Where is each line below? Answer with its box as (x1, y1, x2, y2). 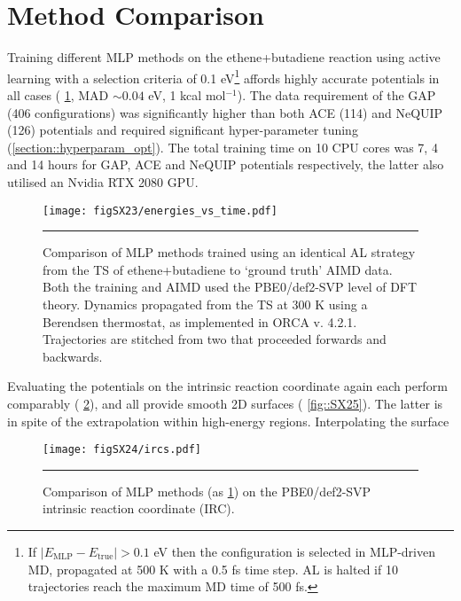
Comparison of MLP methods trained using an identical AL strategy (43, 243, 416, 261)
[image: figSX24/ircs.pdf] (43, 443, 201, 457)
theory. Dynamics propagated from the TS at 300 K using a (43, 294, 368, 313)
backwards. (43, 347, 103, 365)
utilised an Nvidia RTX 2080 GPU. (7, 172, 199, 191)
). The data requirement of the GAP (237, 85, 436, 104)
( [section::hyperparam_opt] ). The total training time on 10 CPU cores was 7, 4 (7, 137, 438, 156)
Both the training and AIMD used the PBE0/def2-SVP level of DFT (43, 277, 418, 296)
